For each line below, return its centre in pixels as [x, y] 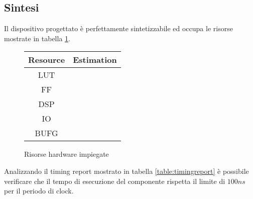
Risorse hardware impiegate [67, 154]
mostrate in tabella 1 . [37, 38]
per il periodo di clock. [39, 191]
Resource [47, 60]
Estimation [95, 60]
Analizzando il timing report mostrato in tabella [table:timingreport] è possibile [126, 171]
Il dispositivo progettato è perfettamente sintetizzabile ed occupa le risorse [118, 28]
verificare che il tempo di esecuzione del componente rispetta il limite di [115, 181]
